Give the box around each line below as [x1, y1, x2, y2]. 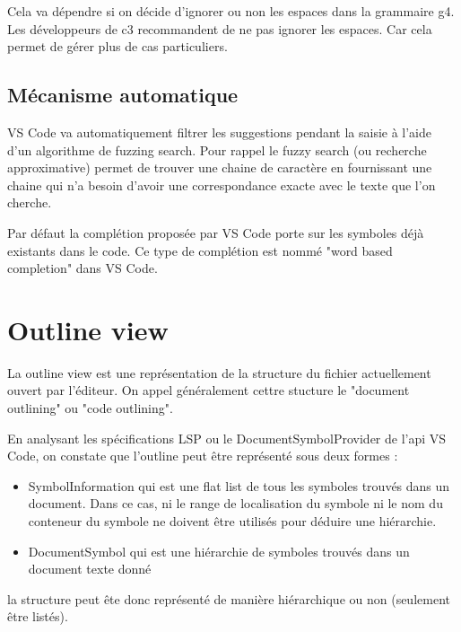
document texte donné [28, 559, 152, 578]
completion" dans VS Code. [7, 259, 158, 277]
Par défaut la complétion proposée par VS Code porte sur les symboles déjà [7, 223, 424, 241]
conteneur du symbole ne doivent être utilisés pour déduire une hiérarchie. [28, 512, 437, 531]
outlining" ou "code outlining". [7, 399, 173, 417]
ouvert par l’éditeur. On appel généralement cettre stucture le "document [7, 381, 410, 399]
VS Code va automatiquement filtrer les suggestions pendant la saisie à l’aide [7, 122, 432, 141]
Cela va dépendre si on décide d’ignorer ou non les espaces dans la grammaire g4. [7, 2, 455, 20]
